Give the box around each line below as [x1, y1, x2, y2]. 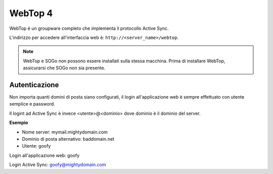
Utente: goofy [22, 143, 51, 149]
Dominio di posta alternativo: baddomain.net [22, 136, 115, 142]
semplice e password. [9, 101, 55, 107]
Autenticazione [9, 80, 59, 89]
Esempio [9, 119, 28, 126]
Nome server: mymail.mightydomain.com [22, 129, 108, 135]
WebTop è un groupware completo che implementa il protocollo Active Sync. [9, 25, 169, 31]
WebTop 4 [9, 8, 53, 19]
